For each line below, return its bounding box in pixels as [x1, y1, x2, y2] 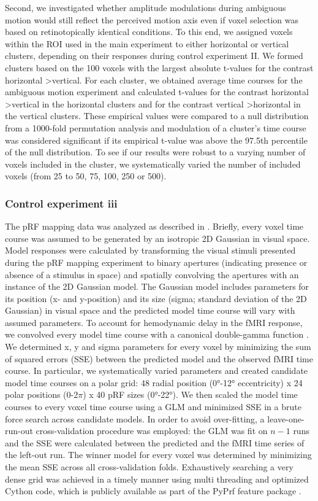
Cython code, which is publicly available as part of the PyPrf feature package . [5, 484, 301, 497]
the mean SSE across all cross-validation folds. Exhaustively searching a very [5, 460, 293, 473]
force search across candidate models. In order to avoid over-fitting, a [5, 412, 265, 425]
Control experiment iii [5, 195, 118, 211]
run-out [5, 424, 33, 437]
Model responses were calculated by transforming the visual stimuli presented [5, 244, 296, 257]
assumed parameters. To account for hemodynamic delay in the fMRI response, [5, 316, 303, 328]
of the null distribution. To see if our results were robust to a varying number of [5, 146, 306, 158]
